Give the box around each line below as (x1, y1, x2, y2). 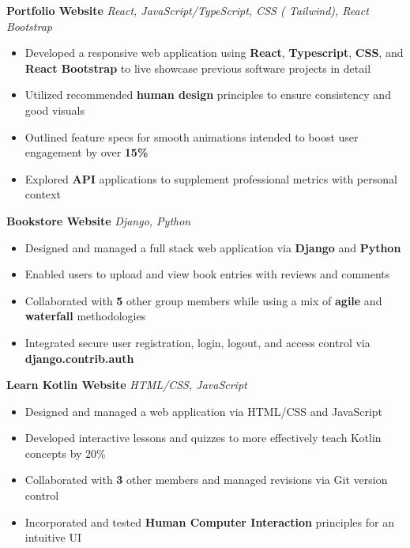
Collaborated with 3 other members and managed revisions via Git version (24, 471, 388, 488)
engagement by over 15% (24, 144, 149, 161)
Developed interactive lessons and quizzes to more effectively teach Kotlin (24, 429, 382, 446)
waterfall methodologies (24, 308, 146, 324)
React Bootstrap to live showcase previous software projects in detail (24, 59, 371, 76)
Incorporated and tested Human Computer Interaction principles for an (24, 513, 394, 530)
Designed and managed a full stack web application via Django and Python (24, 239, 401, 255)
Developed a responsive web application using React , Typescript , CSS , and (24, 44, 404, 61)
